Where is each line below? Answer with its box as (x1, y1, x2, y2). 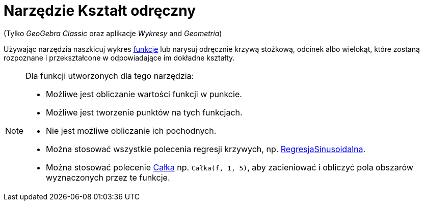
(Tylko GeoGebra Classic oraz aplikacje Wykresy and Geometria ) (4, 28, 222, 38)
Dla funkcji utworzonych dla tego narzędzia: (25, 70, 194, 81)
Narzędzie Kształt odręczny (4, 2, 196, 19)
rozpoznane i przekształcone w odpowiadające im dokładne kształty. (4, 53, 235, 62)
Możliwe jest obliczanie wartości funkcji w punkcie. (46, 89, 242, 99)
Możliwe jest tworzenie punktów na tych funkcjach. (46, 107, 243, 118)
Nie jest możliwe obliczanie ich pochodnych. (46, 125, 217, 136)
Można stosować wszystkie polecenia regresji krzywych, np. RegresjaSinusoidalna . (46, 143, 366, 154)
